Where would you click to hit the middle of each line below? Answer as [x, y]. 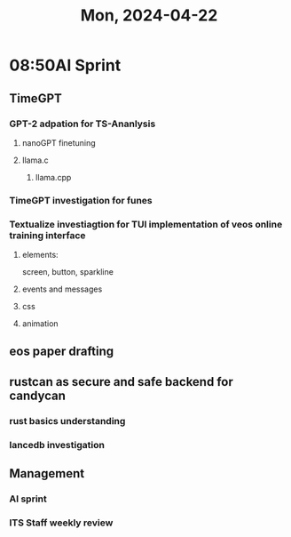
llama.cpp [53, 177]
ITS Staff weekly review [61, 523]
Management [47, 473]
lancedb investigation [57, 445]
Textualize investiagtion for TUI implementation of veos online [146, 224]
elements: [40, 255]
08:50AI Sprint [65, 65]
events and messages [62, 289]
